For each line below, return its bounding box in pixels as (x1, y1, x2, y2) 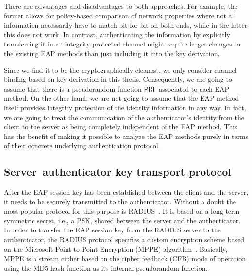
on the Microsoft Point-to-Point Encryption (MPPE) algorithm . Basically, (4, 244, 228, 254)
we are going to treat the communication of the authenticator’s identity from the (4, 112, 244, 122)
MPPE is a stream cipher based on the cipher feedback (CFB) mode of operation (4, 253, 246, 263)
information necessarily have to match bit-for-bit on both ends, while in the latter (4, 20, 248, 30)
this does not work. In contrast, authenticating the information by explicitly (4, 29, 230, 39)
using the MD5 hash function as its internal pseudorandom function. (4, 262, 208, 273)
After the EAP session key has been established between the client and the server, (4, 187, 249, 197)
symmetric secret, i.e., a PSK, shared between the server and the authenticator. (4, 215, 241, 225)
